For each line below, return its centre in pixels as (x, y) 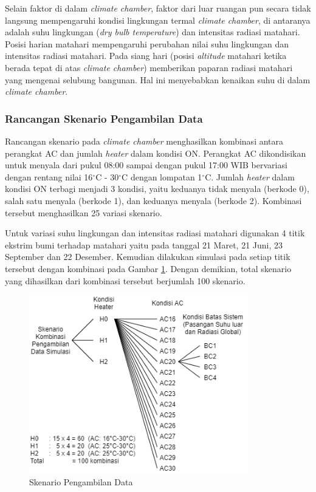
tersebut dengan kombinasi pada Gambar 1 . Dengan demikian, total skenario (148, 268)
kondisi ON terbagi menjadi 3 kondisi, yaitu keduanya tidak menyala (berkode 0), (157, 189)
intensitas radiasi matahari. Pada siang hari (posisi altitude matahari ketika (146, 56)
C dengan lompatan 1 (162, 176)
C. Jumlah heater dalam (250, 176)
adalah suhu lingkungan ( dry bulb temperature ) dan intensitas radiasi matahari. (153, 32)
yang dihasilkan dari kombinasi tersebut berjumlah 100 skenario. (125, 280)
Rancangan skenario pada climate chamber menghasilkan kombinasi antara (144, 141)
